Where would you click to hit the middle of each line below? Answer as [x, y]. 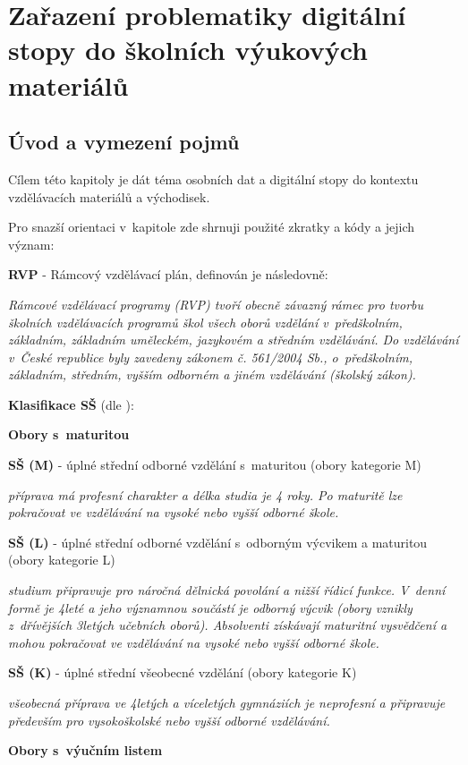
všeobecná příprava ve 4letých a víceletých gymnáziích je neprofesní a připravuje [227, 703]
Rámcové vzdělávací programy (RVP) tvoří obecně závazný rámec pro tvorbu [216, 304]
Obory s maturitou [69, 434]
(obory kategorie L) [62, 560]
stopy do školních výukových [188, 50]
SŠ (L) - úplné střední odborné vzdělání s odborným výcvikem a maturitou [218, 542]
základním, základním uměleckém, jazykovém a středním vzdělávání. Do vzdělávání [234, 340]
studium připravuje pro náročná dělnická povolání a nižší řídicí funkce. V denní [227, 590]
